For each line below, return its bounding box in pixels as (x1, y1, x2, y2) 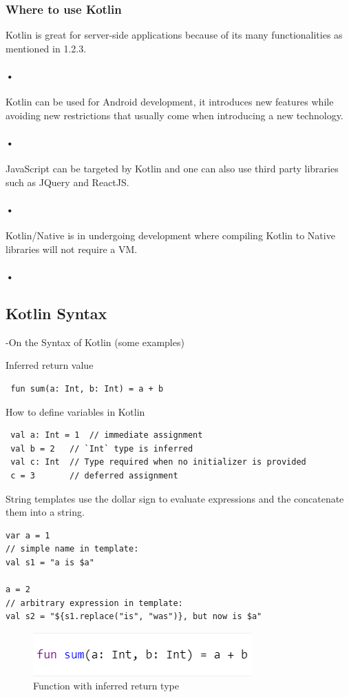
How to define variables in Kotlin (6, 404, 145, 418)
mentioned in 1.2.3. (6, 41, 87, 55)
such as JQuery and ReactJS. (6, 174, 129, 189)
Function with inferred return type (33, 678, 179, 693)
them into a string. (6, 505, 85, 519)
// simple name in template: (6, 544, 139, 554)
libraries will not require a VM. (6, 241, 138, 256)
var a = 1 (6, 530, 50, 541)
